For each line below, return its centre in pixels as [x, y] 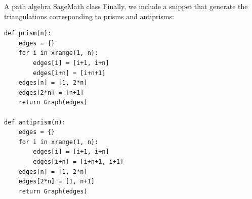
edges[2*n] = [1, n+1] [56, 182]
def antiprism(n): [35, 122]
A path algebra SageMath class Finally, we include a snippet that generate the [126, 6]
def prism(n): [28, 34]
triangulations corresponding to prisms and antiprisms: [89, 16]
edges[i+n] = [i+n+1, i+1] [78, 161]
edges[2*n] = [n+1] [51, 92]
